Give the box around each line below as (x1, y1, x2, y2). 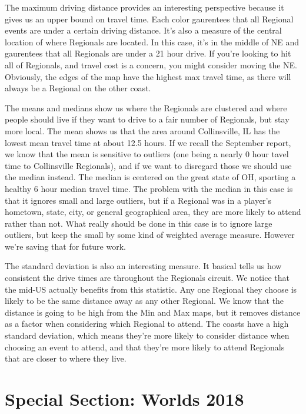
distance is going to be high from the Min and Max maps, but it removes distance (5, 306, 301, 318)
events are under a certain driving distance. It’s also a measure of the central (5, 24, 282, 37)
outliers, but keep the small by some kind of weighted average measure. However (5, 228, 295, 241)
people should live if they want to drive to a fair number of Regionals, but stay (5, 113, 290, 125)
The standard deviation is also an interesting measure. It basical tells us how (5, 260, 282, 272)
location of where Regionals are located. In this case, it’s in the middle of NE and (5, 35, 300, 48)
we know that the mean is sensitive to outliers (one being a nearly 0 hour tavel (5, 148, 289, 160)
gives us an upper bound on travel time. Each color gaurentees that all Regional (5, 12, 294, 25)
